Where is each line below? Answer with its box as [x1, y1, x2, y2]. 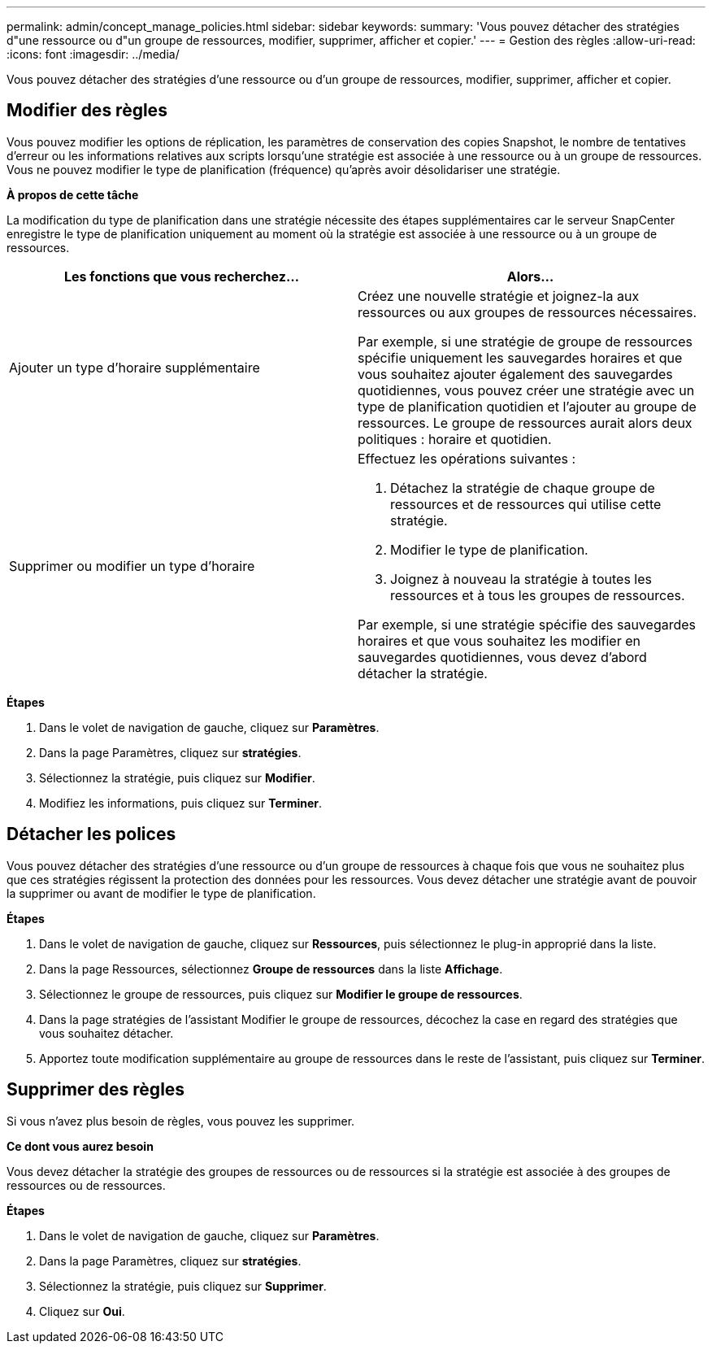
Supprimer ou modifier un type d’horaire [9, 557, 255, 574]
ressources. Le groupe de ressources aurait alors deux [358, 414, 692, 431]
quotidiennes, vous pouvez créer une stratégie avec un [358, 381, 695, 398]
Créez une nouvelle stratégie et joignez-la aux [358, 287, 640, 304]
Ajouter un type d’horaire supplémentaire [9, 359, 260, 376]
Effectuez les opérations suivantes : [358, 450, 576, 467]
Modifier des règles [7, 100, 167, 121]
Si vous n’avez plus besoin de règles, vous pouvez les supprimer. [7, 1113, 355, 1128]
